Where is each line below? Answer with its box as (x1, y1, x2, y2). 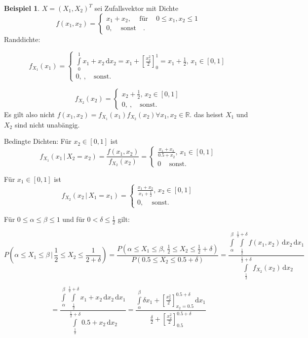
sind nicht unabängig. (14, 119, 80, 129)
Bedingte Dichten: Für (4, 136, 72, 146)
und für (62, 214, 85, 224)
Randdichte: (4, 34, 40, 44)
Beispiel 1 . (4, 3, 40, 13)
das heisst (193, 109, 224, 119)
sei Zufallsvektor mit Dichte (94, 3, 179, 13)
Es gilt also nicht (4, 109, 55, 119)
